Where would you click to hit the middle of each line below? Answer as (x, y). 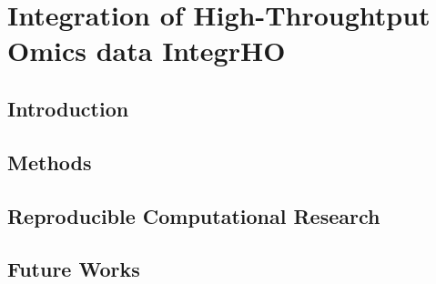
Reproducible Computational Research (194, 215)
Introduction (68, 108)
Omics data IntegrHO (147, 51)
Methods (50, 162)
